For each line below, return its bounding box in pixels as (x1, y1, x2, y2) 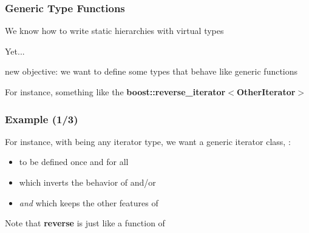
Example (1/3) (5, 111, 78, 126)
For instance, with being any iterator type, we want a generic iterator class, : (5, 135, 291, 147)
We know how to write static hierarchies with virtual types (5, 24, 224, 37)
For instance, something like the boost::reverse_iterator (5, 86, 226, 98)
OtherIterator (236, 86, 296, 98)
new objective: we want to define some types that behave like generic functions (5, 65, 298, 78)
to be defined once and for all (19, 155, 129, 168)
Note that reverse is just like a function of (5, 217, 165, 229)
